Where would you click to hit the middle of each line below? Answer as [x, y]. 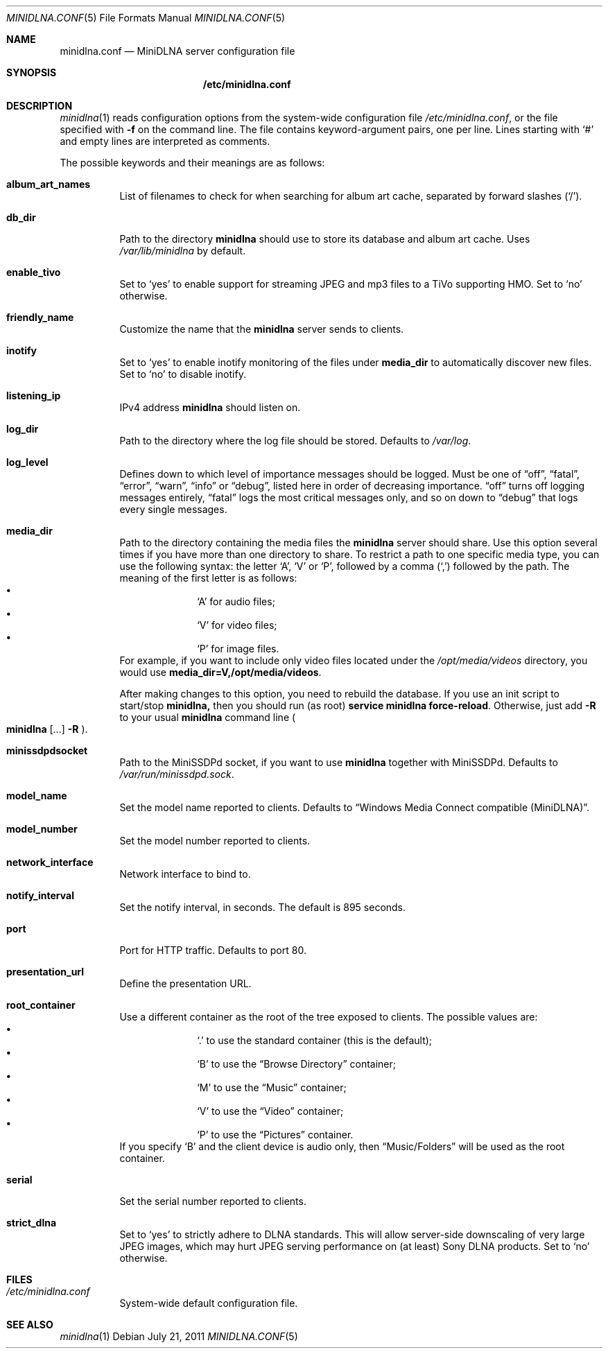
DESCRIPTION [40, 106]
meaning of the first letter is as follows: [208, 578]
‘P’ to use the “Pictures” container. [275, 1135]
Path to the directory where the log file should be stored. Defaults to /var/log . [295, 441]
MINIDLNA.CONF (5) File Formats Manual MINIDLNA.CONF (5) [146, 18]
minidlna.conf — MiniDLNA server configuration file [177, 51]
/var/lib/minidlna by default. [183, 251]
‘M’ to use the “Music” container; [272, 1087]
